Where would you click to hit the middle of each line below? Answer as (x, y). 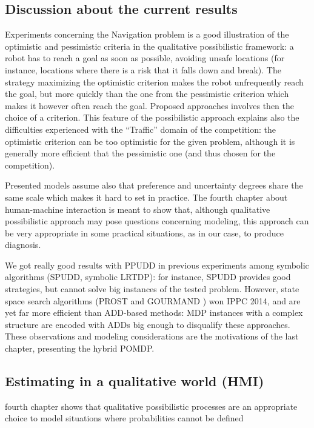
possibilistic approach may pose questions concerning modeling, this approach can (157, 221)
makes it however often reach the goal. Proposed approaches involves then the (150, 105)
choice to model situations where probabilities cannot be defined (124, 418)
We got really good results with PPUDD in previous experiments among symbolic (157, 265)
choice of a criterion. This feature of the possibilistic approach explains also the (152, 117)
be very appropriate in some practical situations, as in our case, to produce (144, 232)
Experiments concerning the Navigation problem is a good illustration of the (147, 34)
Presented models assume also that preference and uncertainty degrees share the (154, 185)
